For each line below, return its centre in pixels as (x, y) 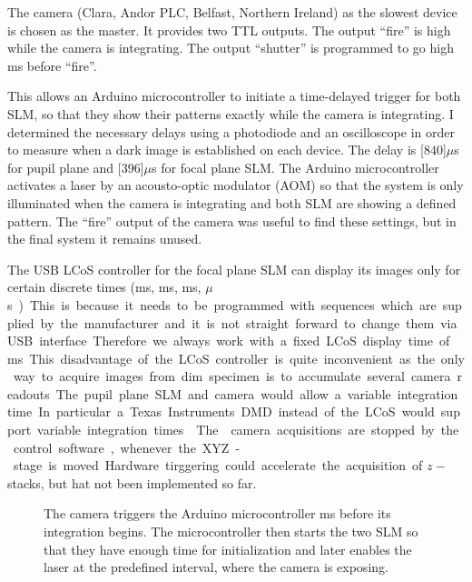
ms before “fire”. (52, 65)
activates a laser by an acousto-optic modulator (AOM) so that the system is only (236, 185)
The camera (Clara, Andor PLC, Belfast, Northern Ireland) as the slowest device (232, 12)
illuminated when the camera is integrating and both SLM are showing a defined (232, 202)
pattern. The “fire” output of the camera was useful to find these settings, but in (232, 221)
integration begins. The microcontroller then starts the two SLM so (231, 532)
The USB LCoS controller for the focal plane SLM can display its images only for (234, 269)
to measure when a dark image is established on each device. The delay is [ (216, 150)
